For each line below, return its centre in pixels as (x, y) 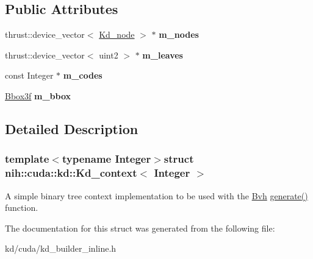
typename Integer (106, 159)
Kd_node (117, 34)
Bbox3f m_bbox (38, 95)
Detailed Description (72, 128)
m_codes (83, 75)
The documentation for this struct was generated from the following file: (140, 228)
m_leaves (163, 55)
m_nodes (179, 34)
